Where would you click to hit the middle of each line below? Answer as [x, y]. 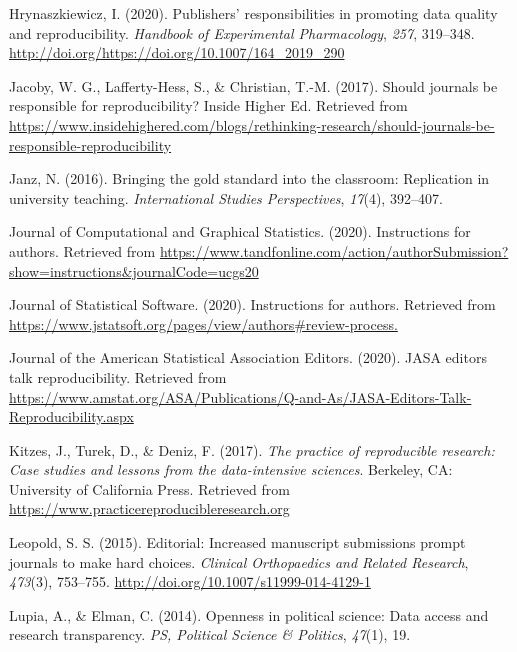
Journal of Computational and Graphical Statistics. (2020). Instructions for [240, 231]
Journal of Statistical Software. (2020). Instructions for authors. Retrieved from [252, 304]
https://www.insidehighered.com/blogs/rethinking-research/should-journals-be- [252, 124]
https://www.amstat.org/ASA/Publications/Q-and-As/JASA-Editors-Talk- [240, 396]
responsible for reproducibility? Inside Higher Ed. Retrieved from [208, 105]
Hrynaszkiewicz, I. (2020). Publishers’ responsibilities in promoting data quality [253, 13]
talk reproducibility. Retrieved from [118, 376]
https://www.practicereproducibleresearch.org [149, 508]
